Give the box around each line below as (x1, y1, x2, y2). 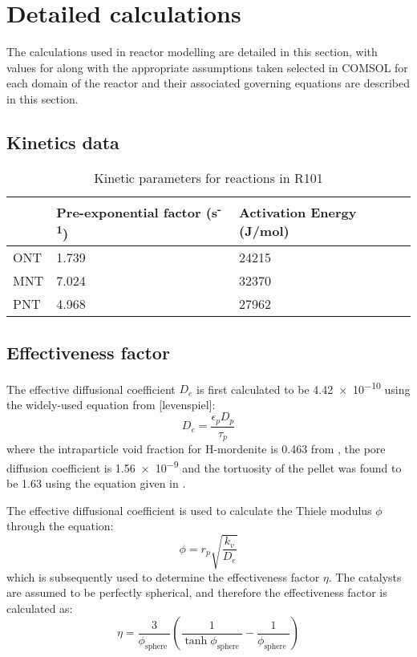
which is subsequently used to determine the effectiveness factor (6, 568, 320, 585)
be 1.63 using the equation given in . (6, 475, 186, 492)
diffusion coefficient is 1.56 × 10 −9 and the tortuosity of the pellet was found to (6, 456, 402, 476)
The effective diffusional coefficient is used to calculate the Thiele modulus (6, 501, 372, 518)
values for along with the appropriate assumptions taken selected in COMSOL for (6, 59, 408, 75)
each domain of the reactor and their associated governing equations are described (6, 75, 410, 91)
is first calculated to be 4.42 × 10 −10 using (196, 378, 411, 397)
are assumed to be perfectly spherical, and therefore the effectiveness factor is (6, 584, 387, 601)
